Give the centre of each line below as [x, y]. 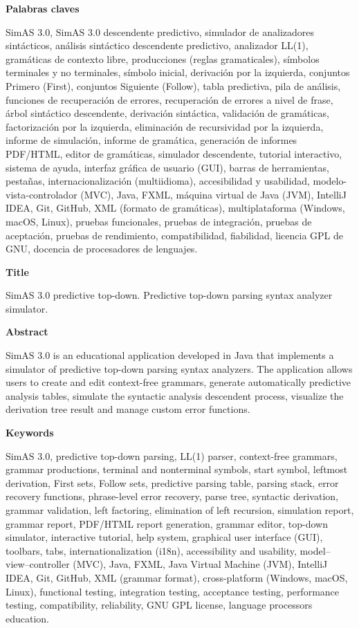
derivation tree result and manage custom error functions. [128, 409]
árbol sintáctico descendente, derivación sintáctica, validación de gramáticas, [167, 113]
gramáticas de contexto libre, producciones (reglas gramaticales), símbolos [163, 58]
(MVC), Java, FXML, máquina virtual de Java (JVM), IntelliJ [213, 194]
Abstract [27, 332]
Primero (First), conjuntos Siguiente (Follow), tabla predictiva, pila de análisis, [173, 85]
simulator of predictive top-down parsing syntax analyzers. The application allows [179, 368]
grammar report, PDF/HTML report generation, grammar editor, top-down [167, 523]
